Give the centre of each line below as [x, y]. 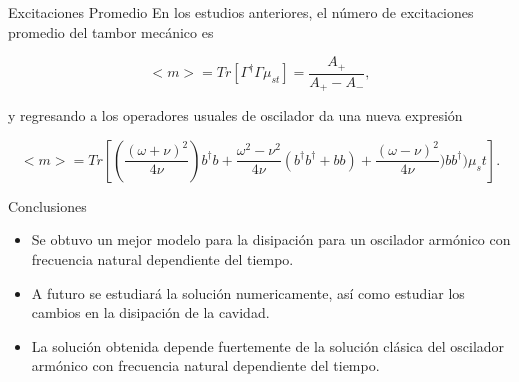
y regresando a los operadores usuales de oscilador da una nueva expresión [235, 115]
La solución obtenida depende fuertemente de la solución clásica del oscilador [268, 345]
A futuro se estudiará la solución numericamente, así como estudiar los [248, 292]
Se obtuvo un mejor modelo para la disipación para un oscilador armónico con [271, 239]
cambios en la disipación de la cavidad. [150, 312]
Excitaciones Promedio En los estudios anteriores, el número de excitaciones [241, 12]
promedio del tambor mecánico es [111, 31]
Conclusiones [47, 205]
